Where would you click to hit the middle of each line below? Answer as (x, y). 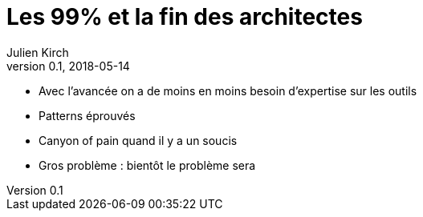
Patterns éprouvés (87, 115)
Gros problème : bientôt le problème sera (147, 165)
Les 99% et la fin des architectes (185, 17)
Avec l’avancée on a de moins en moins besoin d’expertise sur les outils (228, 90)
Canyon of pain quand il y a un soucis (138, 140)
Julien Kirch (38, 52)
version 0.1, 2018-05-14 (68, 66)
